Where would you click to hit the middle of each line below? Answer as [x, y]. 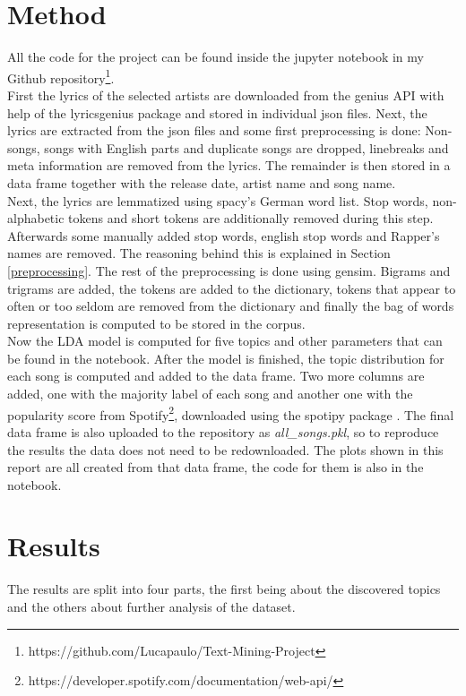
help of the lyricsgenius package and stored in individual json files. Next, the [217, 112]
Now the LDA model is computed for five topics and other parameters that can [225, 341]
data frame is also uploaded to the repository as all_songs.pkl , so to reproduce [223, 431]
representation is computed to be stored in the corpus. [156, 323]
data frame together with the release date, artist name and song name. [202, 182]
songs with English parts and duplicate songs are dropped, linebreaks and [246, 147]
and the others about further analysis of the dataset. [151, 606]
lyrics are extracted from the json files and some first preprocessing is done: [214, 130]
